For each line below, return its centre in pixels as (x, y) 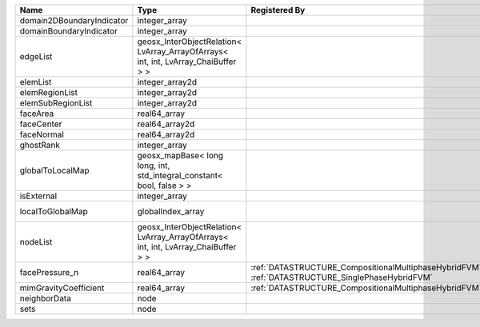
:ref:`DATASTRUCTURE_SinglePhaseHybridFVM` (342, 277)
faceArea (37, 114)
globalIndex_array (171, 211)
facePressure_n (49, 272)
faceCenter (41, 124)
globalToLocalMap (54, 170)
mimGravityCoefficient (62, 288)
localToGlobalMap (54, 211)
